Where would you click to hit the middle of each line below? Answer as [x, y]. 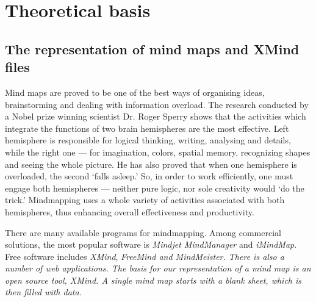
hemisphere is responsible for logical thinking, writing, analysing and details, [148, 140]
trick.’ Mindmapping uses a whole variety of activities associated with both [145, 200]
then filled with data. [43, 292]
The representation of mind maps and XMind [152, 49]
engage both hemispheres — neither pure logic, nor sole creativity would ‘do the [155, 188]
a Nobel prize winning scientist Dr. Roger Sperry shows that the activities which [156, 116]
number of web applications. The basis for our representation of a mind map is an [158, 268]
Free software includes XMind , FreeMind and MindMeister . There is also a [145, 256]
